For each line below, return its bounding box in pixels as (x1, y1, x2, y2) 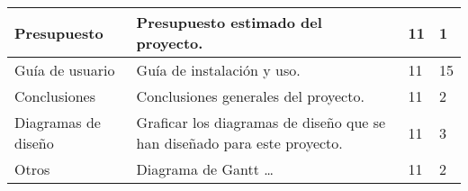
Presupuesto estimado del (136, 12, 322, 32)
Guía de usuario (14, 59, 115, 80)
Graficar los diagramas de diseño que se (136, 112, 386, 132)
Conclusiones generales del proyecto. (136, 86, 364, 106)
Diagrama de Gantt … (136, 159, 274, 179)
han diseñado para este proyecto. (136, 132, 343, 153)
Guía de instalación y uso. (136, 59, 301, 80)
